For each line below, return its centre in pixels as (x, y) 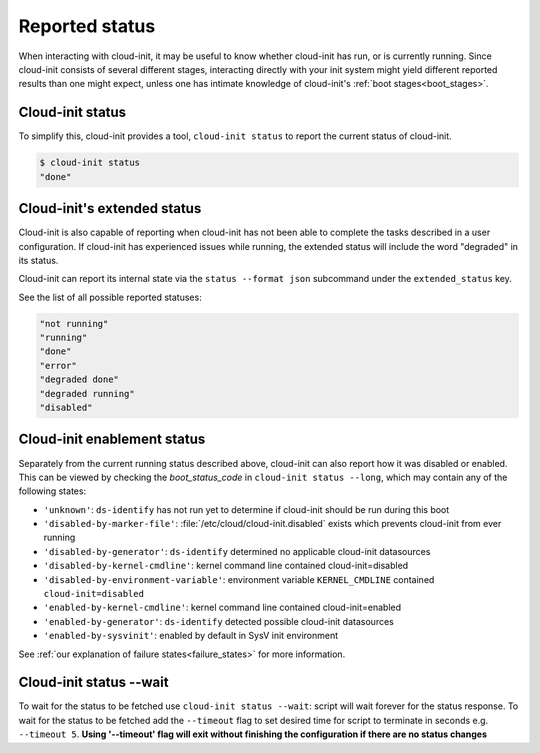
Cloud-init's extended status (110, 208)
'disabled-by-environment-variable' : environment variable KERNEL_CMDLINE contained (239, 579)
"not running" (74, 323)
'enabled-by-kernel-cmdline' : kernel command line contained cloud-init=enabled (222, 607)
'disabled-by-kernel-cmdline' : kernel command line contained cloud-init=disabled (226, 566)
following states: (52, 491)
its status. (38, 260)
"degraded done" (79, 379)
